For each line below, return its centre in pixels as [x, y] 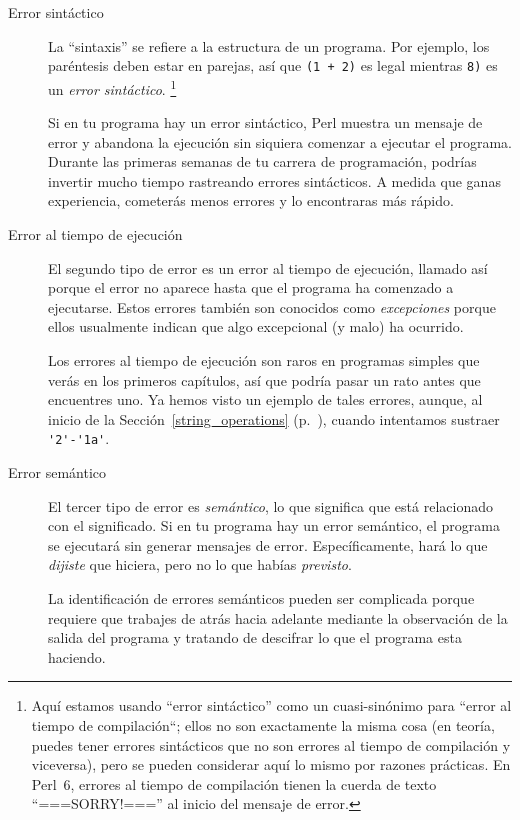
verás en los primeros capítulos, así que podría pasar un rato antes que [264, 379]
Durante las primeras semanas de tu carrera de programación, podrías [262, 161]
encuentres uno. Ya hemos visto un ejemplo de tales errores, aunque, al [265, 399]
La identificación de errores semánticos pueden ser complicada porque [261, 598]
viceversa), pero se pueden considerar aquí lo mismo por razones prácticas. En [271, 764]
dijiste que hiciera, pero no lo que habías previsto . [200, 564]
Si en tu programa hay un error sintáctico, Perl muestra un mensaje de [265, 122]
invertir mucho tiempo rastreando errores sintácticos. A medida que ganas [274, 180]
